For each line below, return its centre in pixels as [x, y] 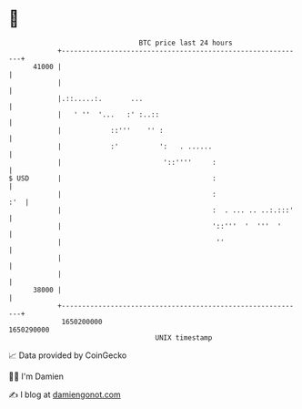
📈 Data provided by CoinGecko [68, 355]
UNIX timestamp [184, 337]
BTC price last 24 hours [186, 43]
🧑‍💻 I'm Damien [36, 376]
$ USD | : [113, 178]
